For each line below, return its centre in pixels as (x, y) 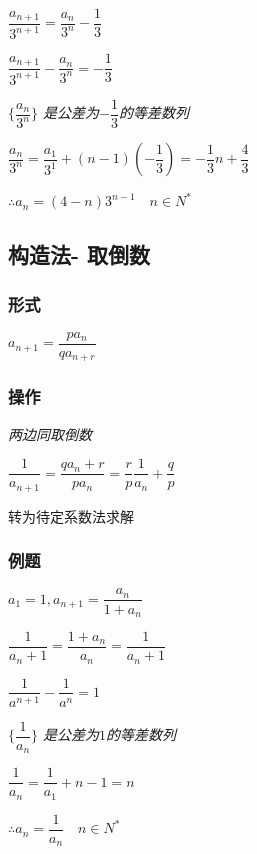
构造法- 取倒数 (79, 254)
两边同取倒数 (50, 433)
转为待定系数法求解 (71, 515)
